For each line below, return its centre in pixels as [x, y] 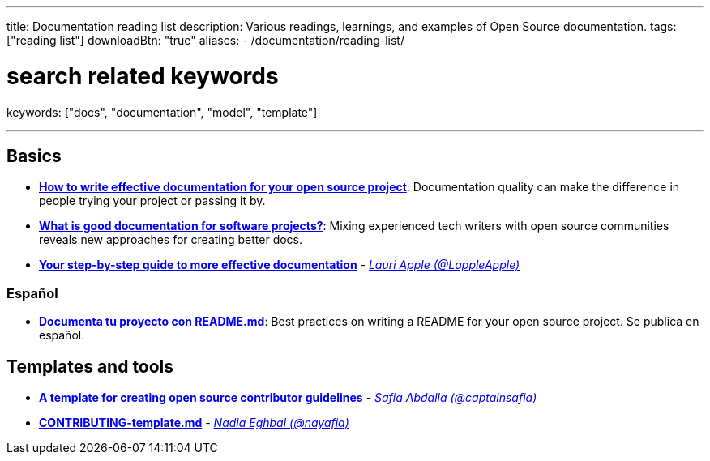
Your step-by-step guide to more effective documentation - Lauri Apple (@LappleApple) [280, 265]
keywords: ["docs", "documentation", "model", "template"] [162, 112]
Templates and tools [90, 366]
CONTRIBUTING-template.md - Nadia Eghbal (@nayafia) [194, 422]
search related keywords [143, 76]
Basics [34, 156]
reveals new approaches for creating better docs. [171, 240]
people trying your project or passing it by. [152, 201]
